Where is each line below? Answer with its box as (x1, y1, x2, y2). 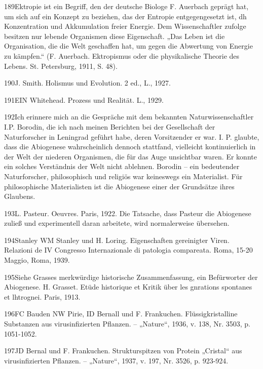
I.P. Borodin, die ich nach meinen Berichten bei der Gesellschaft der (4, 121, 215, 132)
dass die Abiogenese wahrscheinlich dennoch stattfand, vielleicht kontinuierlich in (4, 141, 256, 152)
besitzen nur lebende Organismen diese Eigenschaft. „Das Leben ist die (4, 30, 225, 41)
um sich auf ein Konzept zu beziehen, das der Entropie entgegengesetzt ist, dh (4, 11, 247, 21)
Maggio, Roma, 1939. (4, 255, 70, 265)
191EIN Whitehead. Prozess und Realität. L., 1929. (4, 94, 164, 105)
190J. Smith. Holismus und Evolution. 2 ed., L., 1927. (4, 77, 171, 88)
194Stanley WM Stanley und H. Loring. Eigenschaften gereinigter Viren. (4, 234, 230, 245)
